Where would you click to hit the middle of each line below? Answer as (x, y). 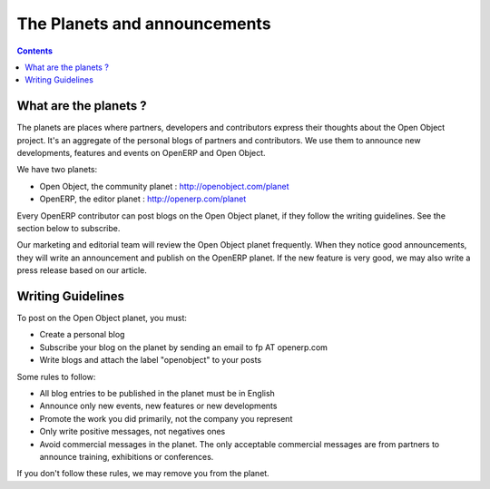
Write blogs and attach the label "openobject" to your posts (151, 360)
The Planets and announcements (144, 24)
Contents (35, 51)
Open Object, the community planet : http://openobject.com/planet (164, 186)
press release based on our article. (82, 270)
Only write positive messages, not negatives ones (132, 432)
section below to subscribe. (69, 228)
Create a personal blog (82, 335)
